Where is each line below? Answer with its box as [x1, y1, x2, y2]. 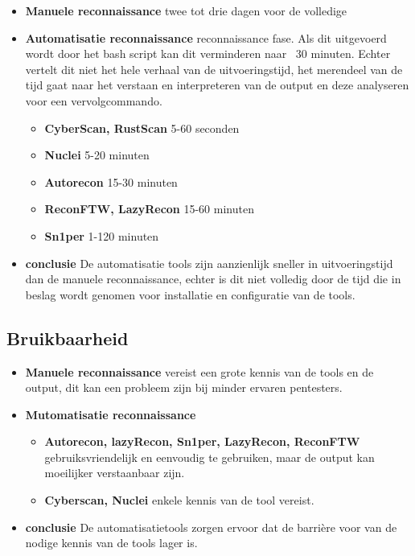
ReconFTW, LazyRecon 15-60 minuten [44, 200, 254, 217]
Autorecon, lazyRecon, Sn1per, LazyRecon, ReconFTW [44, 433, 360, 450]
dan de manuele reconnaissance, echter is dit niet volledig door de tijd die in [25, 270, 401, 287]
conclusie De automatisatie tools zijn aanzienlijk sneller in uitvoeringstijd [25, 254, 393, 271]
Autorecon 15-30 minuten [44, 173, 178, 190]
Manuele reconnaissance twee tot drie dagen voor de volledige [25, 2, 347, 19]
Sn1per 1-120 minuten [44, 227, 159, 244]
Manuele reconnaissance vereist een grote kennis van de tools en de [25, 363, 374, 380]
